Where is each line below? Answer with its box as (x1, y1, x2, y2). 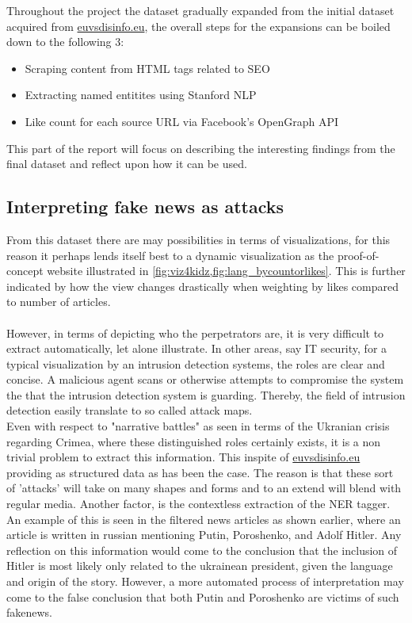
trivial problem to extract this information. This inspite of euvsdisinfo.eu (6, 449, 360, 465)
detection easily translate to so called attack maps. (6, 402, 253, 419)
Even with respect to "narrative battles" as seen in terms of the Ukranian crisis (6, 418, 390, 434)
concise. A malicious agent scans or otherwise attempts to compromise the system (6, 371, 404, 388)
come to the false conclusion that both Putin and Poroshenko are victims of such (6, 588, 399, 605)
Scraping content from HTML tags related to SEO (25, 59, 270, 76)
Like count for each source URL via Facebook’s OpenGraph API (25, 113, 339, 129)
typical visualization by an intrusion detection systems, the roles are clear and (6, 355, 385, 372)
